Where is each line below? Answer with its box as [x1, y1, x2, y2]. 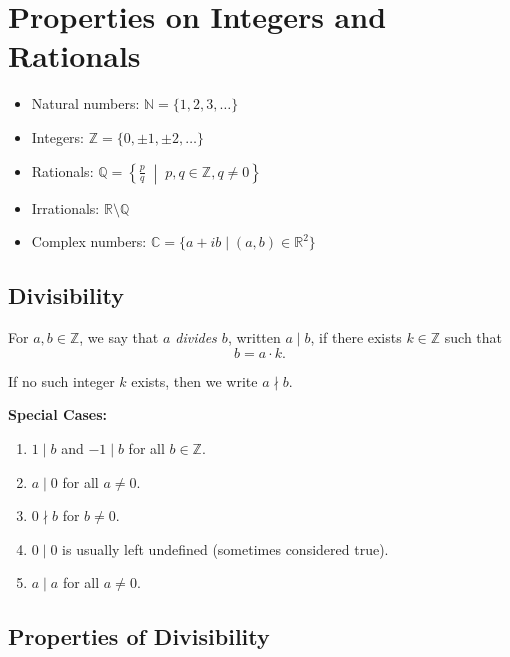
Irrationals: [31, 197, 100, 218]
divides [175, 327, 217, 348]
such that [444, 327, 503, 348]
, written [227, 327, 281, 348]
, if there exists [310, 327, 402, 348]
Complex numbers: [31, 231, 147, 252]
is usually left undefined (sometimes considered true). [62, 538, 389, 559]
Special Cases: [8, 404, 108, 425]
